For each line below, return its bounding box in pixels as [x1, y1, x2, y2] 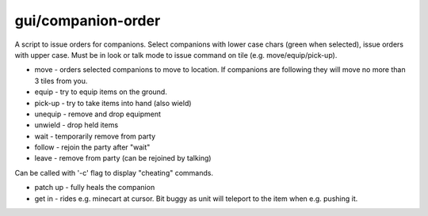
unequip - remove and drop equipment [34, 109, 162, 119]
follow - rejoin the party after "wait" [34, 142, 151, 152]
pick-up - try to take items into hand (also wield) [34, 98, 192, 108]
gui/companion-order [14, 12, 161, 29]
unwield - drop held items [34, 120, 119, 130]
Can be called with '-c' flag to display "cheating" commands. [14, 168, 214, 177]
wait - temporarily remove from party [34, 131, 156, 141]
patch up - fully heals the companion [34, 183, 155, 192]
